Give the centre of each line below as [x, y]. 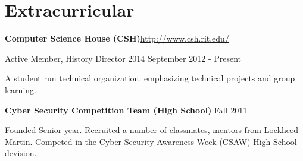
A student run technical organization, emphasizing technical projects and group [150, 78]
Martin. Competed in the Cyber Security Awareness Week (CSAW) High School [151, 141]
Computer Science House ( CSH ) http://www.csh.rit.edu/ [117, 38]
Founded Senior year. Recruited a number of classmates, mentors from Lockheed [152, 130]
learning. [21, 89]
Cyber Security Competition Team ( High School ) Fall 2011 [126, 110]
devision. [21, 153]
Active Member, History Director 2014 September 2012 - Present [123, 58]
